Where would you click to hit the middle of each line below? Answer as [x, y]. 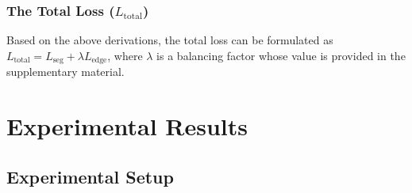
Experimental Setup [90, 176]
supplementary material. [65, 72]
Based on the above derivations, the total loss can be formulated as [170, 40]
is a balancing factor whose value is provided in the [281, 55]
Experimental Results [127, 126]
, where [125, 55]
